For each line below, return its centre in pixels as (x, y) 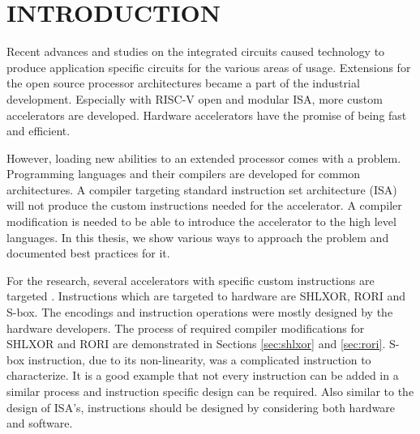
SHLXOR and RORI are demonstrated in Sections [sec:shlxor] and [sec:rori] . (196, 344)
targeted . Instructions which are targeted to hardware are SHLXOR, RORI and (206, 296)
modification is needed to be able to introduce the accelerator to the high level (201, 221)
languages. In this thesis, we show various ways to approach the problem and (198, 237)
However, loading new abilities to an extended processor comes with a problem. (204, 157)
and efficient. (39, 131)
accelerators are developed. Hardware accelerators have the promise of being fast (207, 115)
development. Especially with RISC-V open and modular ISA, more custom (195, 98)
